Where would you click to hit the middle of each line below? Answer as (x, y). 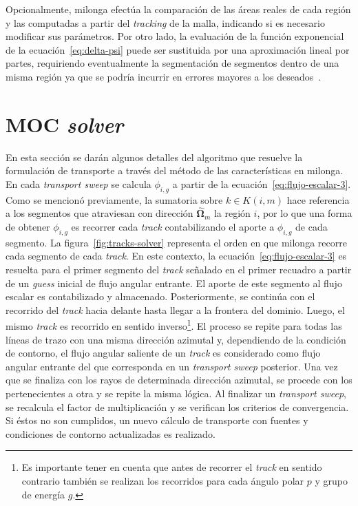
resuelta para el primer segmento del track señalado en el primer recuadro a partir (179, 270)
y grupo (331, 481)
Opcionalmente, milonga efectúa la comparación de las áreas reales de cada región (178, 9)
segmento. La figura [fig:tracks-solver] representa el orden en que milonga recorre (176, 242)
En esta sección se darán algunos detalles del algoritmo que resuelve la (154, 157)
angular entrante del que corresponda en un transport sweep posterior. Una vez (172, 366)
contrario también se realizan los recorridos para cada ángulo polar (163, 481)
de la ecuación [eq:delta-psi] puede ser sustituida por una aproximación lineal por (178, 49)
